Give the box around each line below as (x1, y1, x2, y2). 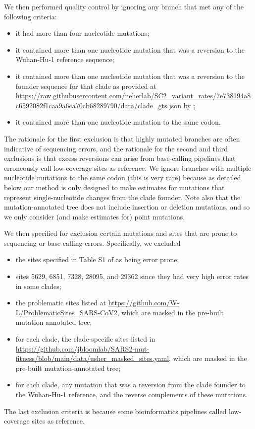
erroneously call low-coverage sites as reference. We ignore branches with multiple (4, 162, 252, 173)
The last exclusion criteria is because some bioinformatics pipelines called (4, 406, 227, 416)
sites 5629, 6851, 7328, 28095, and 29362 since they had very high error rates (15, 271, 249, 282)
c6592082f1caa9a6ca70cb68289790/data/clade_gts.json (15, 100, 182, 110)
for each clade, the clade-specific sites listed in (15, 334, 155, 344)
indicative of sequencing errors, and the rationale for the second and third (4, 143, 228, 153)
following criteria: (4, 11, 57, 21)
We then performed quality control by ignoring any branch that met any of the (4, 1, 244, 11)
